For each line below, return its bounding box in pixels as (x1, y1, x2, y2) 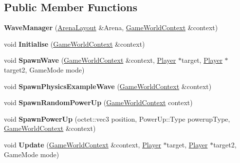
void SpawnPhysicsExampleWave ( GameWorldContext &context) (4, 81, 212, 91)
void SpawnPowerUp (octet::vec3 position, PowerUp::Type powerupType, (4, 113, 230, 124)
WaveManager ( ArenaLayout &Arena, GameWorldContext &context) (4, 22, 218, 33)
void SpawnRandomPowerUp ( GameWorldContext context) (4, 97, 193, 108)
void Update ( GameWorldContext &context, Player (4, 139, 161, 149)
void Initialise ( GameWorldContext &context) (4, 38, 145, 49)
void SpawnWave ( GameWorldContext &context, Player (4, 55, 176, 65)
